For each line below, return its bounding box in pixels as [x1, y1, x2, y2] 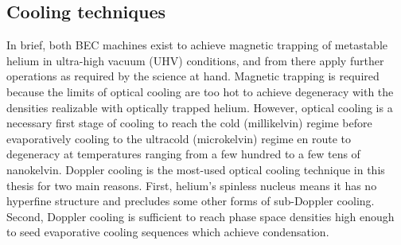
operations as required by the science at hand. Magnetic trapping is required [6, 68, 380, 84]
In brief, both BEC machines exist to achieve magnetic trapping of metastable [6, 37, 388, 53]
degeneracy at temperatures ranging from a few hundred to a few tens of [6, 146, 360, 162]
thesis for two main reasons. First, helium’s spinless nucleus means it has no [6, 177, 377, 193]
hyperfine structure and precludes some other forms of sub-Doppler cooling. [6, 192, 375, 209]
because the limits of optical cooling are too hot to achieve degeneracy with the [6, 83, 394, 99]
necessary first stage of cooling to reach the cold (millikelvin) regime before [6, 115, 372, 131]
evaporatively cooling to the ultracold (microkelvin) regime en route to [6, 130, 352, 146]
